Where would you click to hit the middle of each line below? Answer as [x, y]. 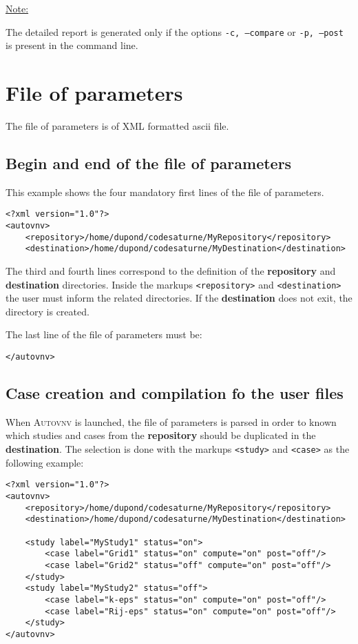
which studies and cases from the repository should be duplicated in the [161, 435]
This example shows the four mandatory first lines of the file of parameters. [165, 192]
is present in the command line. [72, 45]
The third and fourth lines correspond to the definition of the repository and [171, 270]
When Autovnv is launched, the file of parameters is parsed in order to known [171, 421]
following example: [45, 462]
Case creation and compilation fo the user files [175, 393]
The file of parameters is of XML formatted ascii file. [117, 125]
